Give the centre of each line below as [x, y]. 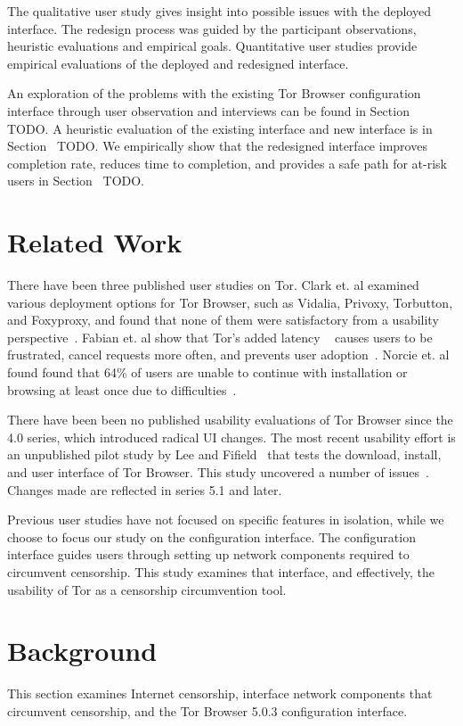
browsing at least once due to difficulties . [122, 389]
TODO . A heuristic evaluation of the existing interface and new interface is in [220, 128]
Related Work [95, 242]
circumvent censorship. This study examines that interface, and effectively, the [221, 571]
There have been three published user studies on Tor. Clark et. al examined [213, 285]
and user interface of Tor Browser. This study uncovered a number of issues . [218, 472]
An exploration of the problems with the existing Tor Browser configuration [214, 93]
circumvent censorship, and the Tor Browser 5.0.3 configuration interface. [207, 710]
